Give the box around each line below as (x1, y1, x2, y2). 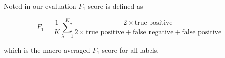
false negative (132, 28, 174, 36)
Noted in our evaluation (4, 1, 76, 11)
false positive (182, 28, 222, 36)
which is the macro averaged (4, 44, 90, 55)
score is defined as (88, 1, 143, 11)
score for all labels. (102, 44, 159, 55)
